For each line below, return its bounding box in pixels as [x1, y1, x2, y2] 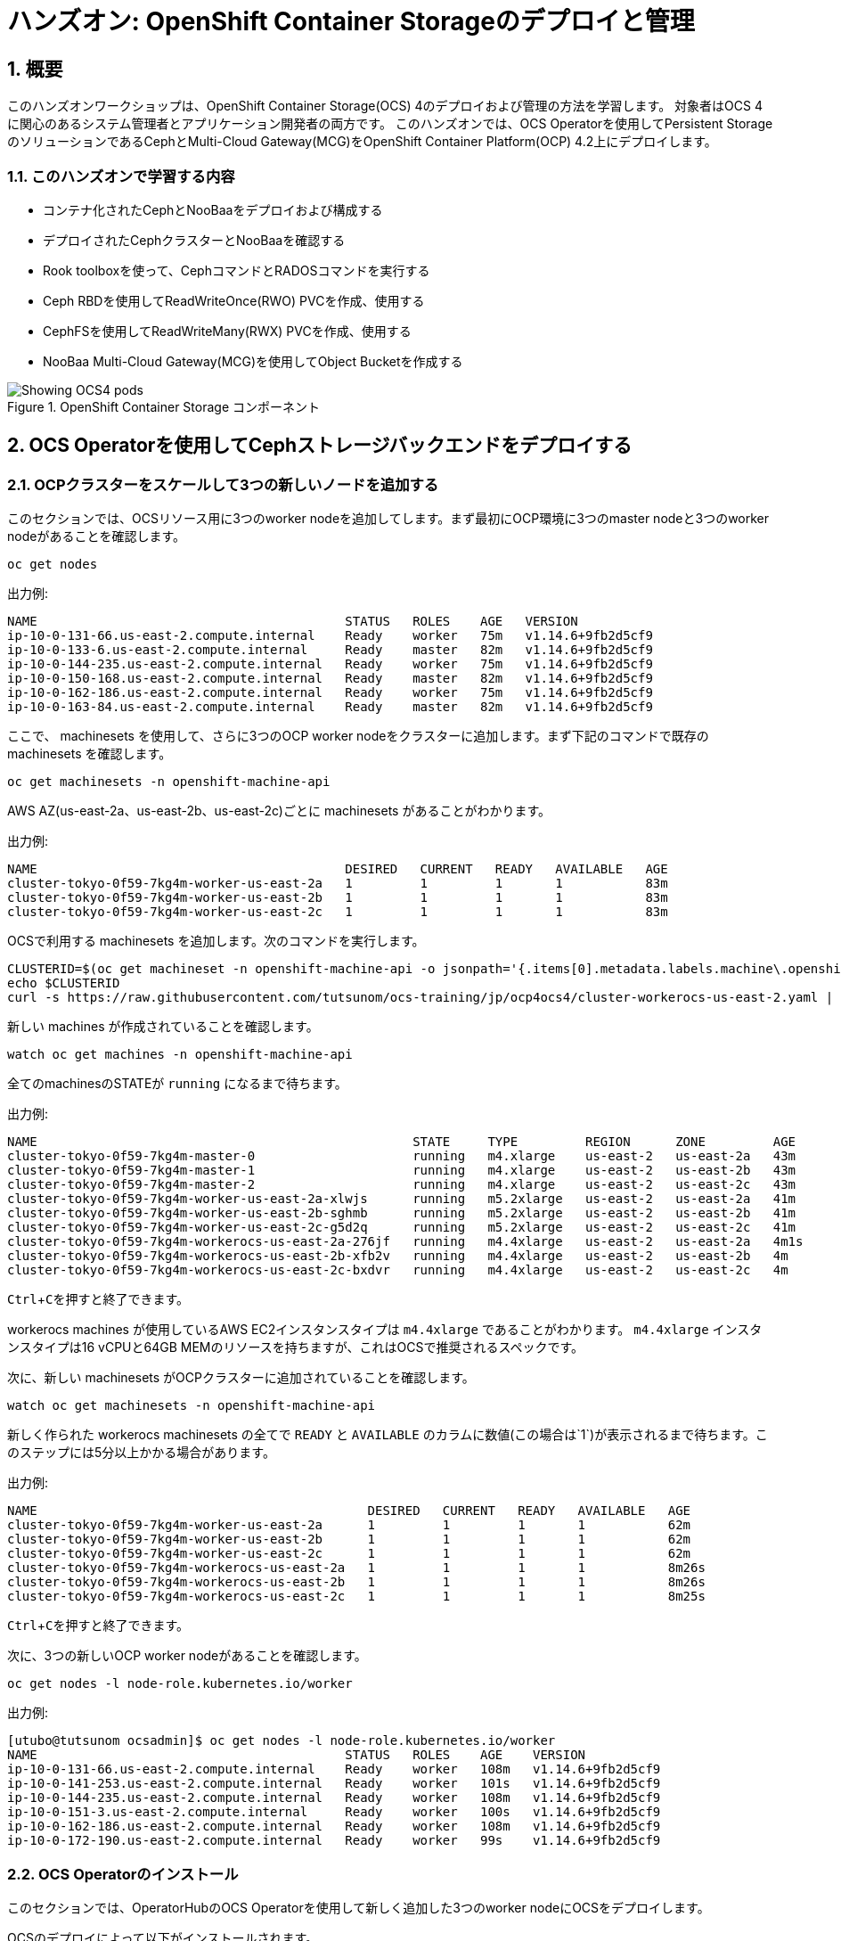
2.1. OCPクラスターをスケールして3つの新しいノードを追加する [7, 475, 439, 494]
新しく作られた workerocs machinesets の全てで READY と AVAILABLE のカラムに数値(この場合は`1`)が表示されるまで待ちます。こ [7, 1427, 768, 1443]
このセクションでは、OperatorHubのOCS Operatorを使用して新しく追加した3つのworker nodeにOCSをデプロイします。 [7, 1899, 710, 1915]
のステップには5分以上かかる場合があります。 [7, 1445, 275, 1461]
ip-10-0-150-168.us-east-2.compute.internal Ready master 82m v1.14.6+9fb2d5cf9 [7, 671, 653, 686]
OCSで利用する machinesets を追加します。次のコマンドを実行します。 [7, 933, 425, 949]
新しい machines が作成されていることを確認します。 [7, 1019, 319, 1035]
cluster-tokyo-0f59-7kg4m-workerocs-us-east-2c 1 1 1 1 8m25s [7, 1589, 706, 1604]
